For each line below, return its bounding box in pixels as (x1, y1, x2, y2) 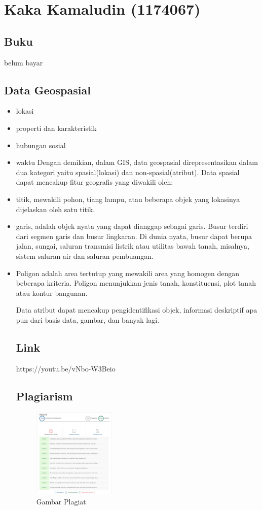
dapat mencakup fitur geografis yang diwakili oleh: (16, 177, 173, 187)
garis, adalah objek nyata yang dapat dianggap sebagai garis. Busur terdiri (16, 221, 248, 231)
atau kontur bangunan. (16, 287, 88, 298)
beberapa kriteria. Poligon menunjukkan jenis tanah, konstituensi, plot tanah (16, 278, 256, 288)
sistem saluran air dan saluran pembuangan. (16, 250, 154, 261)
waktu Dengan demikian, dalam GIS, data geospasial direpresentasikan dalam (16, 157, 258, 167)
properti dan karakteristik (16, 122, 97, 133)
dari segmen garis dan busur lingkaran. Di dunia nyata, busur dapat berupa (16, 230, 252, 241)
